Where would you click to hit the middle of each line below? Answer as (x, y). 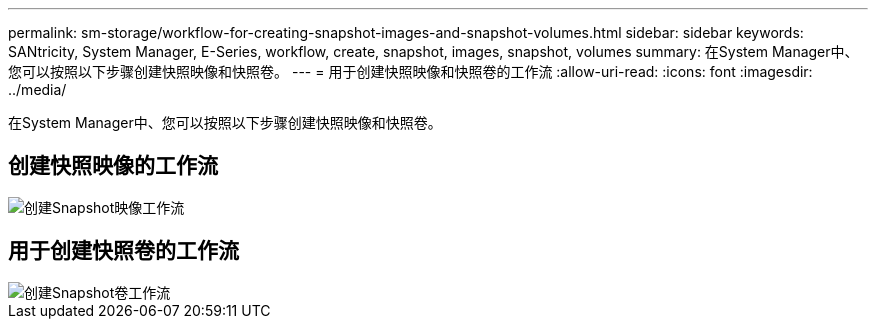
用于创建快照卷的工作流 (123, 251)
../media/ (37, 89)
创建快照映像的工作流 (113, 166)
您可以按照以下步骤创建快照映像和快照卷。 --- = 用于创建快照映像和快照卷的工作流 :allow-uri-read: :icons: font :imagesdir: (410, 71)
